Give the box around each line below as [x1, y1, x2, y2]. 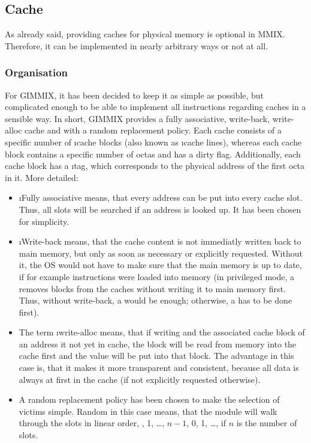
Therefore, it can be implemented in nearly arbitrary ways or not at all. [5, 39, 268, 52]
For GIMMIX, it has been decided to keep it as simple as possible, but [5, 88, 264, 101]
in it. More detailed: [5, 171, 78, 183]
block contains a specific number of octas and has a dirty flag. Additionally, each [5, 147, 301, 160]
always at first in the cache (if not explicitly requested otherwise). [19, 373, 261, 385]
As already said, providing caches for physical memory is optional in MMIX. [5, 28, 285, 40]
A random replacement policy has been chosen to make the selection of [19, 393, 280, 406]
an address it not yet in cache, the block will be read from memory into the [19, 337, 297, 350]
